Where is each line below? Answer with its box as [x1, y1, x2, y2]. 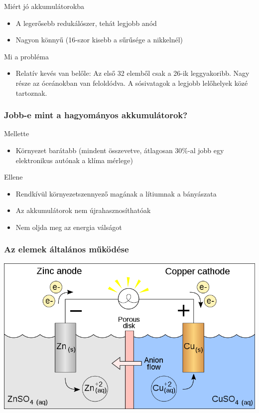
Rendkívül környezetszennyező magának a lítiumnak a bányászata [15, 188, 217, 199]
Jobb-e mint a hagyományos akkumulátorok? [4, 109, 188, 121]
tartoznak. [15, 87, 47, 98]
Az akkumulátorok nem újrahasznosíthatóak [15, 205, 151, 215]
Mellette [4, 128, 29, 139]
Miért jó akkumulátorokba [4, 1, 85, 11]
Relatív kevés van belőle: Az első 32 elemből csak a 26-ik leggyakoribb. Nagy [15, 68, 250, 78]
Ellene [4, 172, 23, 182]
